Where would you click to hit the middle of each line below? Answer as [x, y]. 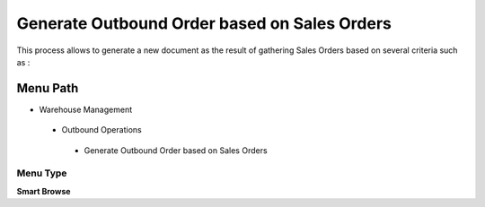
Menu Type [42, 173]
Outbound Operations [102, 130]
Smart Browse [44, 191]
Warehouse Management [86, 109]
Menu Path [48, 88]
